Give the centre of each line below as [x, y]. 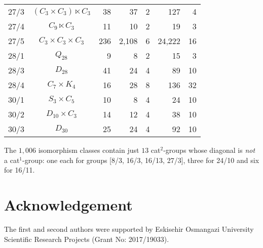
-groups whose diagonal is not [209, 150]
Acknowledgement [68, 204]
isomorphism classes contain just [89, 150]
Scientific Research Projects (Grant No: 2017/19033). [87, 239]
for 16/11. [20, 170]
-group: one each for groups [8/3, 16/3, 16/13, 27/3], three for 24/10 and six [141, 160]
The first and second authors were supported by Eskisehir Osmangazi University [129, 229]
